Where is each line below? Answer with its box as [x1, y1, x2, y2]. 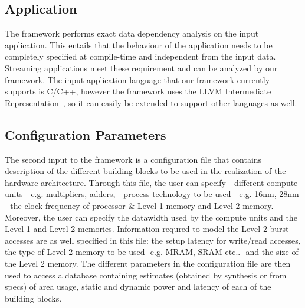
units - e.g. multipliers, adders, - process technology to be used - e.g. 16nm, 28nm [5, 188, 299, 200]
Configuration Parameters [5, 125, 166, 143]
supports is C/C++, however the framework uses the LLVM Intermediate [5, 85, 271, 97]
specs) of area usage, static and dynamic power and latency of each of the [5, 280, 271, 293]
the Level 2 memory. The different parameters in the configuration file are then [5, 257, 291, 269]
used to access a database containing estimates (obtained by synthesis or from [5, 268, 287, 281]
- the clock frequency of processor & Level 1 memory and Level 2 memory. [5, 199, 274, 211]
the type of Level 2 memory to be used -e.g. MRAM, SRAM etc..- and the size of [5, 245, 299, 258]
